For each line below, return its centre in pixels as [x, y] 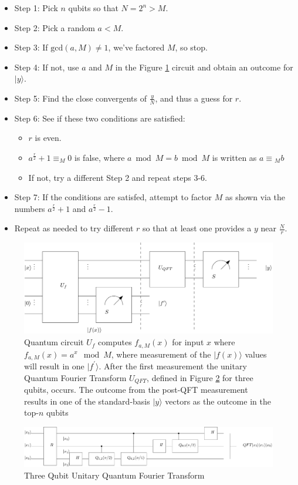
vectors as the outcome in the [218, 401]
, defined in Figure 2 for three [200, 377]
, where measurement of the [161, 354]
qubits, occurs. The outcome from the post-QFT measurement [136, 389]
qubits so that [93, 8]
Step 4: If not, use [47, 67]
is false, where [100, 157]
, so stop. [191, 47]
